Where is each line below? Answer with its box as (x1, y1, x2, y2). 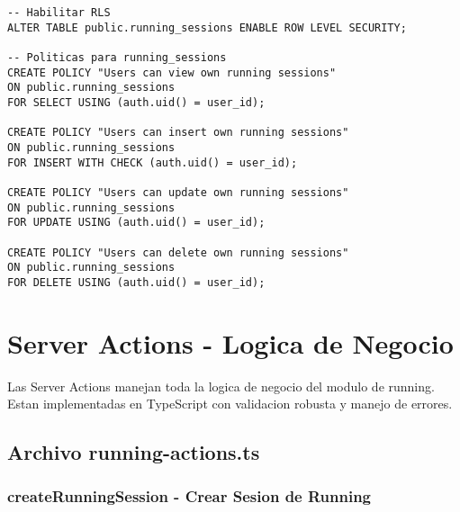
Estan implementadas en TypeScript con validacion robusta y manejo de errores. (7, 394, 453, 413)
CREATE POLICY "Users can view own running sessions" (7, 66, 337, 79)
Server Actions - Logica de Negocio (7, 324, 454, 361)
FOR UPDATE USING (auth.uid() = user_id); (7, 216, 266, 229)
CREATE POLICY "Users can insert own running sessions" (7, 126, 349, 139)
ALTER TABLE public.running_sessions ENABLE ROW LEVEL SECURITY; (7, 21, 407, 34)
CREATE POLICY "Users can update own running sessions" (7, 185, 349, 199)
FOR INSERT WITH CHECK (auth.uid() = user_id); (7, 156, 298, 169)
